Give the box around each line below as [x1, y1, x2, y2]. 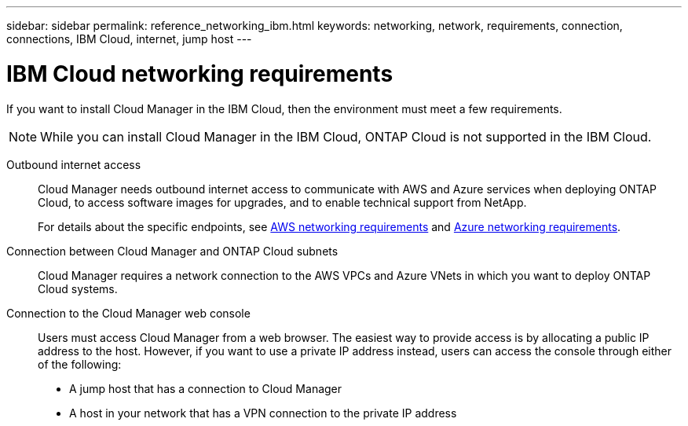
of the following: [38, 357, 122, 371]
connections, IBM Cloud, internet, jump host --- [6, 32, 252, 46]
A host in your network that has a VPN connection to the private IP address [69, 406, 457, 420]
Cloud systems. [38, 281, 118, 296]
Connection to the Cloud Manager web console [6, 306, 251, 320]
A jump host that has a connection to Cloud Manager [69, 381, 342, 395]
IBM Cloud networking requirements [6, 60, 393, 87]
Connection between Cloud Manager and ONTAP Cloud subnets [6, 244, 339, 258]
